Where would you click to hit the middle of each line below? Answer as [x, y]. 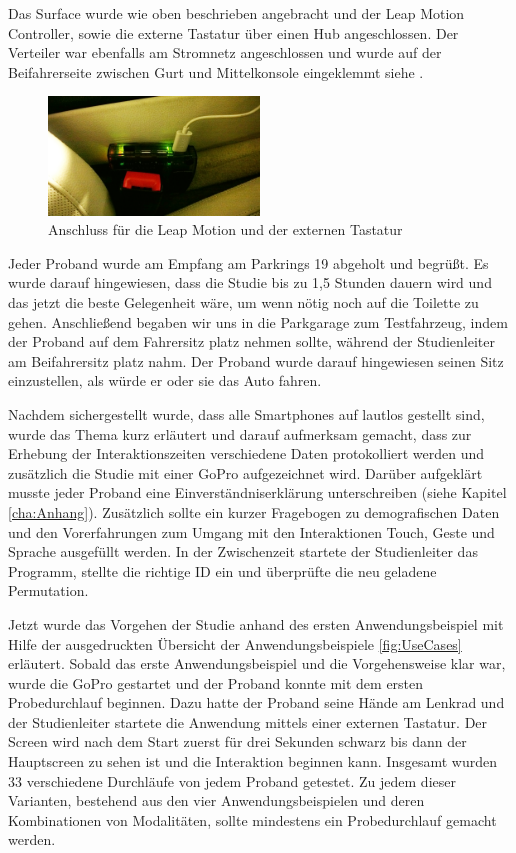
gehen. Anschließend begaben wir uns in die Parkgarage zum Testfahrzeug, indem [258, 321]
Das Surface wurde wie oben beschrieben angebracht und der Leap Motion [236, 13]
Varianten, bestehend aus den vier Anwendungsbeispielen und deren [216, 800]
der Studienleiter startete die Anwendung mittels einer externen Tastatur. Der [248, 721]
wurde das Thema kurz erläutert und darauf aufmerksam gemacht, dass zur [240, 433]
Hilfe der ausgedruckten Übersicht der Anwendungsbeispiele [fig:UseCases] [235, 643]
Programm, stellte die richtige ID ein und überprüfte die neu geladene [222, 570]
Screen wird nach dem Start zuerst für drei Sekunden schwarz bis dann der [237, 741]
